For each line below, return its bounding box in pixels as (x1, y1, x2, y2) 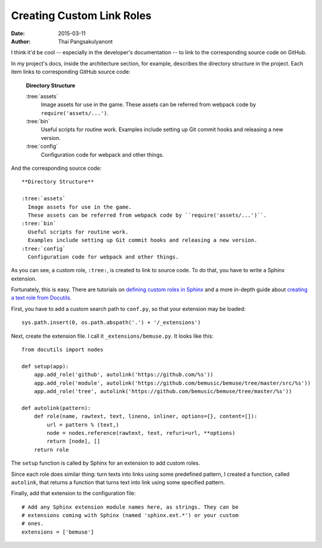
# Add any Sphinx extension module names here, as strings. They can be (21, 503, 239, 510)
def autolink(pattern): (21, 404, 91, 411)
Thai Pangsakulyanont (58, 38, 113, 45)
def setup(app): (21, 363, 69, 369)
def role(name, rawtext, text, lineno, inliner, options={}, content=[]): (33, 413, 258, 420)
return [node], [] (47, 438, 101, 445)
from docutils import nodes (21, 346, 104, 353)
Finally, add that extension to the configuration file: (11, 490, 136, 497)
